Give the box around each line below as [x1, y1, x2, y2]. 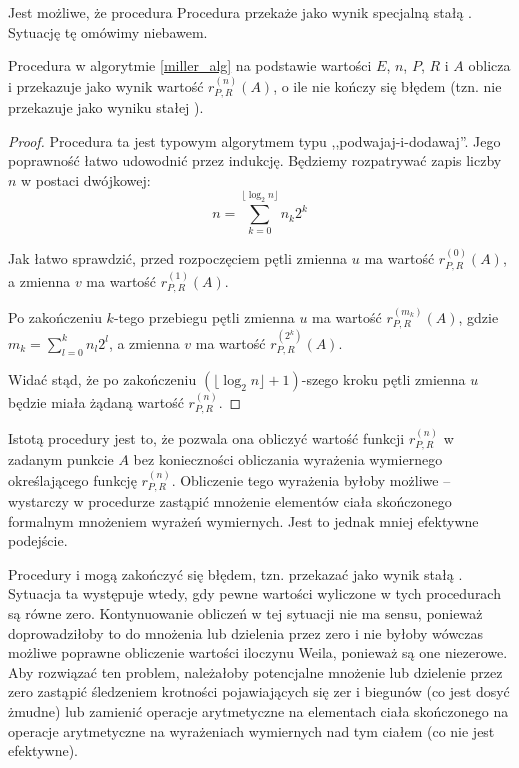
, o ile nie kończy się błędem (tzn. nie [273, 75, 502, 96]
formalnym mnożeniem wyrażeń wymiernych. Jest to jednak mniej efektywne [8, 510, 479, 531]
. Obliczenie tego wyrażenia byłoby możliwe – [171, 469, 451, 490]
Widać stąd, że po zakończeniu [8, 368, 197, 389]
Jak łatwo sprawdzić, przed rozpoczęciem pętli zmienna [8, 248, 348, 269]
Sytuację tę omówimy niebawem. [8, 21, 208, 42]
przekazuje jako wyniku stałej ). [8, 97, 204, 118]
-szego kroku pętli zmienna [301, 368, 466, 389]
